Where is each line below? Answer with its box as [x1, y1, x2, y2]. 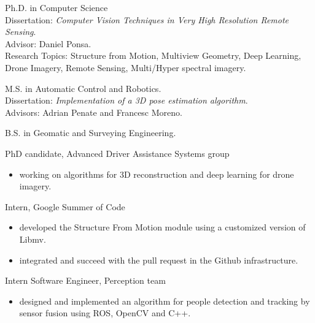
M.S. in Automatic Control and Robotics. [5, 82, 161, 94]
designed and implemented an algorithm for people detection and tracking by [19, 294, 310, 307]
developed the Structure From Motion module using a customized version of [19, 221, 306, 234]
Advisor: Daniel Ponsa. [5, 37, 91, 50]
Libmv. [19, 232, 46, 245]
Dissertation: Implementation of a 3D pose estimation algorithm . [5, 94, 248, 107]
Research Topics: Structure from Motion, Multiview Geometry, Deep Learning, [5, 49, 301, 62]
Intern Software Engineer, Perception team [5, 274, 166, 287]
